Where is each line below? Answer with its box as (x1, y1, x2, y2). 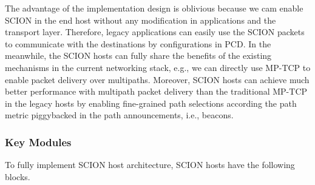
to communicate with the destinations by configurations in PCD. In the (5, 37, 271, 50)
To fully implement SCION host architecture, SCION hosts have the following (5, 158, 295, 171)
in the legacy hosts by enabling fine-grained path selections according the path (5, 96, 297, 109)
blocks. (5, 170, 30, 183)
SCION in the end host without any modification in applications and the (5, 13, 276, 26)
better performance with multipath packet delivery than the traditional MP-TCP (5, 85, 308, 98)
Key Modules (5, 134, 72, 149)
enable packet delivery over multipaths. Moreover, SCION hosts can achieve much (5, 73, 310, 86)
